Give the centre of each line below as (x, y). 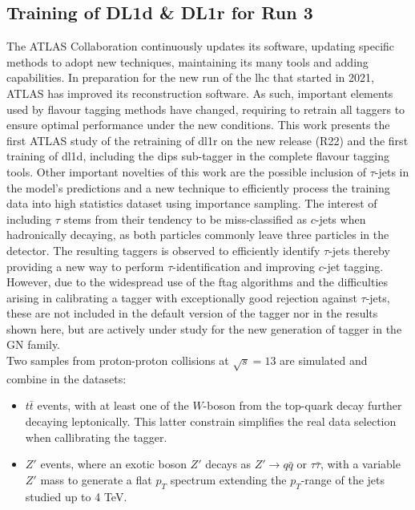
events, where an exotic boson (113, 464)
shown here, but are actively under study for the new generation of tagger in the (204, 328)
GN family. (34, 344)
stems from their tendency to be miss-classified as (185, 219)
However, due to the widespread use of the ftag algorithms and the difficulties (197, 282)
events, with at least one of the (113, 405)
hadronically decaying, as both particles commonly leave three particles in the (198, 235)
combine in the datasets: (66, 378)
